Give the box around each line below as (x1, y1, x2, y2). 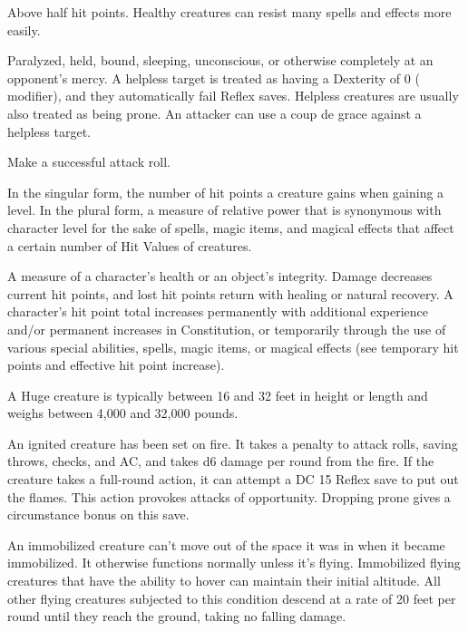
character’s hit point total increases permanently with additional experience (7, 302, 429, 321)
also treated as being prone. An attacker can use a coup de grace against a (7, 103, 422, 122)
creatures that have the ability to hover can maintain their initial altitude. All (7, 571, 441, 590)
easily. (7, 20, 41, 39)
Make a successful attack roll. (7, 152, 171, 171)
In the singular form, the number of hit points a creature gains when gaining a (7, 182, 444, 201)
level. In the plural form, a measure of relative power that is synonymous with (7, 200, 442, 219)
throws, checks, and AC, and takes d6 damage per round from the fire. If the (7, 451, 434, 471)
